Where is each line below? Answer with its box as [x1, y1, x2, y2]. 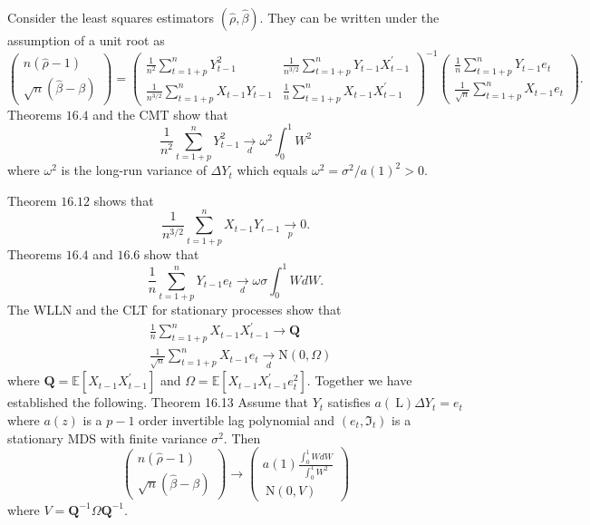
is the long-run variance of [61, 160, 207, 180]
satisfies [327, 393, 371, 412]
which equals [237, 160, 308, 180]
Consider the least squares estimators [7, 8, 215, 26]
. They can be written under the [259, 8, 440, 26]
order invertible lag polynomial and [139, 410, 335, 429]
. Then [223, 428, 261, 447]
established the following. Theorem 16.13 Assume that [7, 393, 309, 412]
